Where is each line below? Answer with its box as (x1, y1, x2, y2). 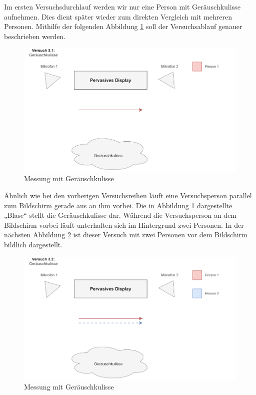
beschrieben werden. (4, 31, 66, 41)
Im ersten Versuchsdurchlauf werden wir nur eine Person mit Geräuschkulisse (4, 2, 240, 12)
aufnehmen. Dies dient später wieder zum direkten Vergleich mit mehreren (4, 11, 232, 22)
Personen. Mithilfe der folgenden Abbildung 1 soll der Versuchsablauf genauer (4, 21, 242, 32)
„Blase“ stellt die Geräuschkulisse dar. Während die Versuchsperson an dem (4, 210, 237, 220)
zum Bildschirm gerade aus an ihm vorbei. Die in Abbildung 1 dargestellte (4, 200, 232, 210)
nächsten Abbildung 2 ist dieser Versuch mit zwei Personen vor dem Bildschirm (4, 229, 247, 240)
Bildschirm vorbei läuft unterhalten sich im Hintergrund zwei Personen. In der (4, 219, 244, 230)
